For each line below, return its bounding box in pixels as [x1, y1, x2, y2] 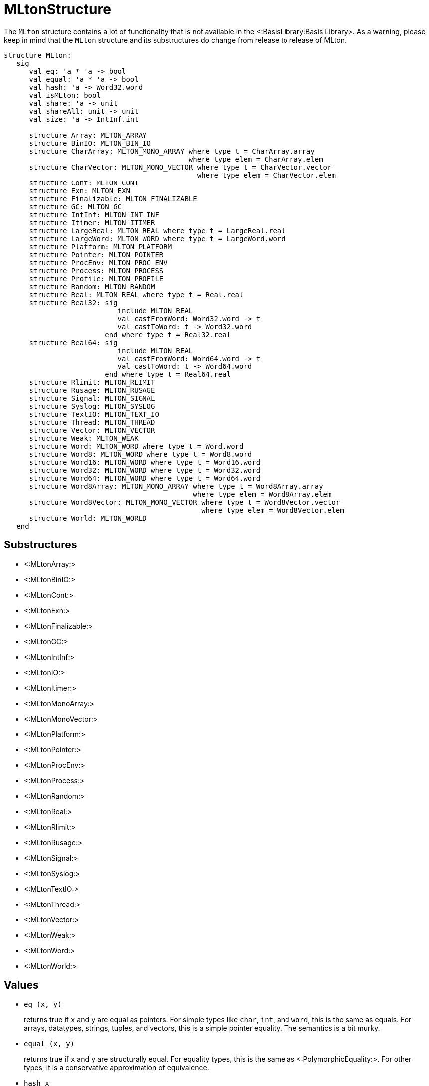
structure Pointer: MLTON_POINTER [29, 250, 164, 259]
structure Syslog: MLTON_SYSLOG [29, 402, 155, 410]
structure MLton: [4, 51, 71, 59]
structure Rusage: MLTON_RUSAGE [29, 386, 155, 394]
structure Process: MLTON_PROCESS [29, 266, 164, 275]
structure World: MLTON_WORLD [29, 514, 147, 522]
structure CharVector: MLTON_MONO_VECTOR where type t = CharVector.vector [29, 163, 332, 171]
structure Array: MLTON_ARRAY [29, 131, 147, 139]
